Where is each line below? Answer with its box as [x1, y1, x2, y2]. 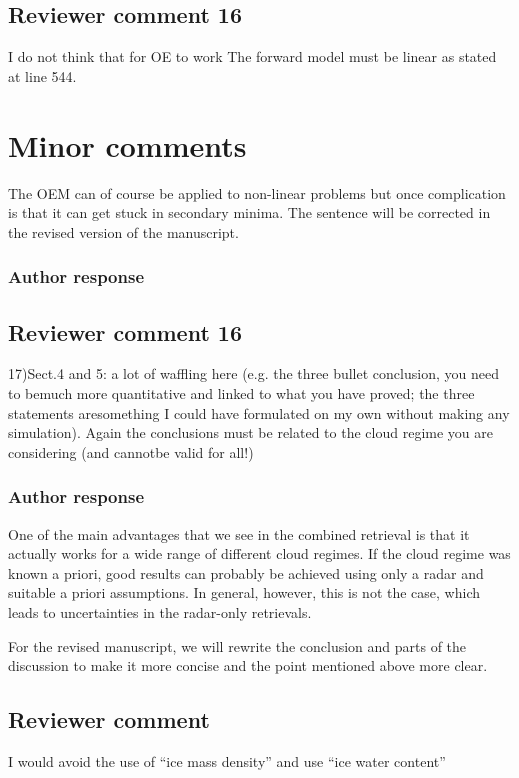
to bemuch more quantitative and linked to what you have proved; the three [8, 382, 475, 403]
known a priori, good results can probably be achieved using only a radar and [8, 562, 484, 583]
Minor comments [8, 124, 247, 165]
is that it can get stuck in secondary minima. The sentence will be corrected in [8, 202, 491, 223]
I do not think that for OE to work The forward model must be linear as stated [8, 46, 497, 67]
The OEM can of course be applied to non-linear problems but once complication [8, 182, 506, 203]
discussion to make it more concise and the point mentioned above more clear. [8, 655, 488, 676]
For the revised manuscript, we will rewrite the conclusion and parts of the [8, 635, 467, 656]
